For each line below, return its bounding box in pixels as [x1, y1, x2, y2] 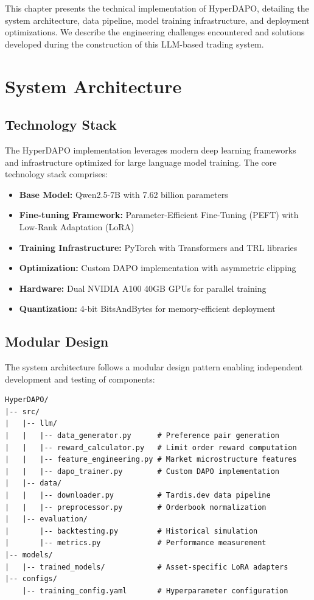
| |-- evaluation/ [5, 515, 88, 524]
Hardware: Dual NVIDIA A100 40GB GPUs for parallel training [19, 281, 267, 294]
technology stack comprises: [5, 168, 108, 180]
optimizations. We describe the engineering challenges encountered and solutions [5, 26, 305, 38]
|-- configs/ [5, 574, 57, 584]
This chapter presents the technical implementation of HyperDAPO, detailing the [5, 2, 309, 14]
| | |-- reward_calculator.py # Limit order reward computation [5, 443, 297, 452]
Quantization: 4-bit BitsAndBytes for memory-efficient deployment [19, 302, 276, 315]
